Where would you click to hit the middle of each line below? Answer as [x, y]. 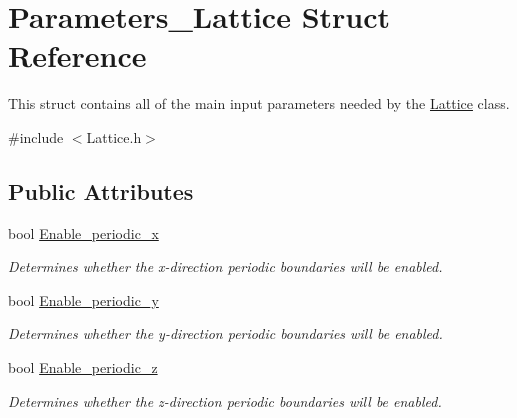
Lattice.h [114, 136]
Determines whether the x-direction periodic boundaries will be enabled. [225, 266]
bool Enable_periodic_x [83, 232]
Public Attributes [101, 190]
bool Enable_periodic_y [83, 299]
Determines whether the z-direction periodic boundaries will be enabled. [225, 400]
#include [36, 136]
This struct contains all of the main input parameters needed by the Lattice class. [259, 103]
